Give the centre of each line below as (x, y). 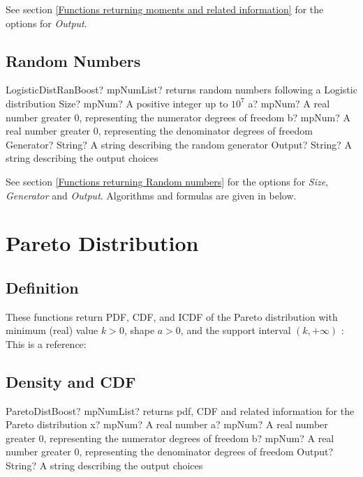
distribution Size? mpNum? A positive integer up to (117, 103)
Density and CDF (71, 381)
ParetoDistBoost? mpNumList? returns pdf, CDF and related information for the (180, 410)
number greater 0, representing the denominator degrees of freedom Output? (170, 452)
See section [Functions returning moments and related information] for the (165, 9)
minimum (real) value (52, 330)
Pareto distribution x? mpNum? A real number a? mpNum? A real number (167, 424)
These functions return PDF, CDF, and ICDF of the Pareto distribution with (172, 316)
